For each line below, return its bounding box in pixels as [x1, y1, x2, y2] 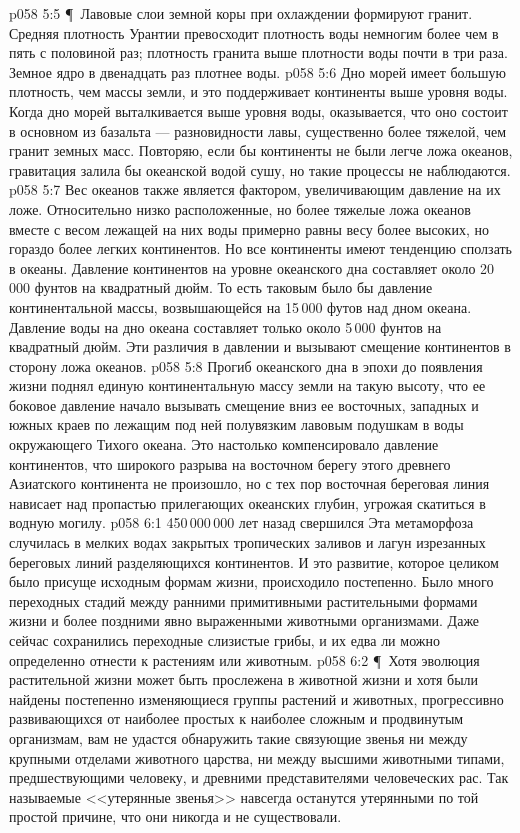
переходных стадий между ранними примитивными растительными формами [9, 590, 478, 611]
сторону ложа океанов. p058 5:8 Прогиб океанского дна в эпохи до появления [9, 355, 483, 376]
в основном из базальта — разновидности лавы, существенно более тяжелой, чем [9, 120, 507, 141]
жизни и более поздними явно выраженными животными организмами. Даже [9, 610, 480, 631]
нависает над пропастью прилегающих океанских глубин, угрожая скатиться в [9, 492, 486, 513]
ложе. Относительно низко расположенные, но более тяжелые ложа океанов [9, 198, 471, 219]
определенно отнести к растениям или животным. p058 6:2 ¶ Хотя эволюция [9, 649, 480, 670]
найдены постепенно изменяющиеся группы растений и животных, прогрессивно [9, 688, 504, 709]
